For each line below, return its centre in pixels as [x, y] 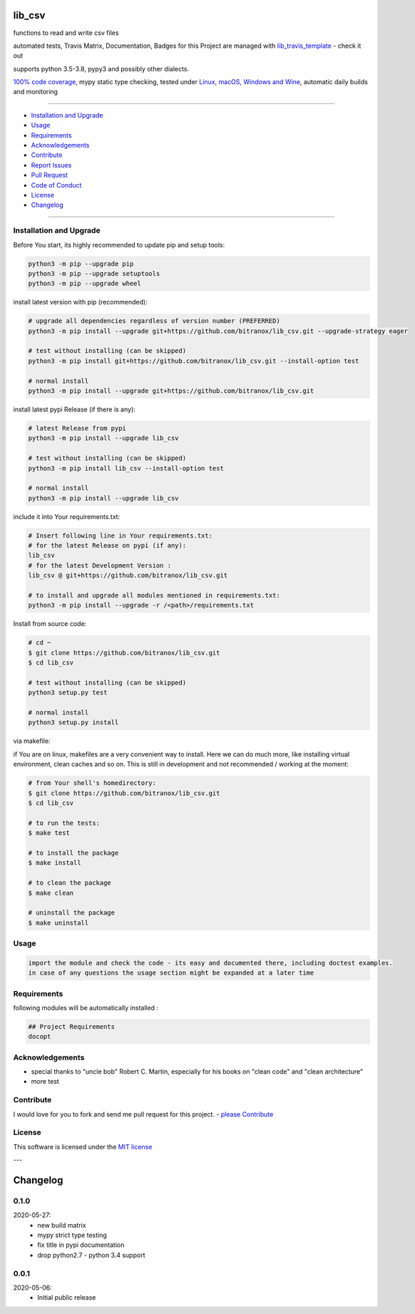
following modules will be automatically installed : [86, 1007]
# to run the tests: [64, 823]
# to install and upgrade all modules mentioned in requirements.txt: [154, 595]
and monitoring [36, 92]
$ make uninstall [58, 923]
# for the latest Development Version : [99, 565]
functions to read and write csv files [66, 33]
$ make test [49, 833]
